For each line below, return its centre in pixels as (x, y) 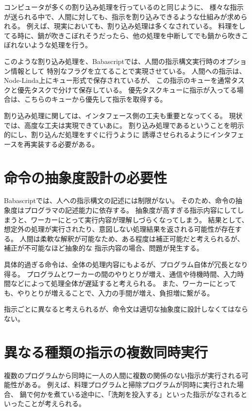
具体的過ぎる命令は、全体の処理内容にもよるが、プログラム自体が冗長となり (126, 264)
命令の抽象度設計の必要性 (86, 177)
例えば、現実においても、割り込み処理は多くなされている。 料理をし (136, 26)
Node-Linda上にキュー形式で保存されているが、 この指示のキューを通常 (118, 80)
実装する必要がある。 (65, 144)
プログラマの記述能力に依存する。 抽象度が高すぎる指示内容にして (131, 210)
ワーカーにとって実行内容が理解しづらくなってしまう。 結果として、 (140, 219)
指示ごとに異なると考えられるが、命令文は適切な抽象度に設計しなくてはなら (126, 309)
